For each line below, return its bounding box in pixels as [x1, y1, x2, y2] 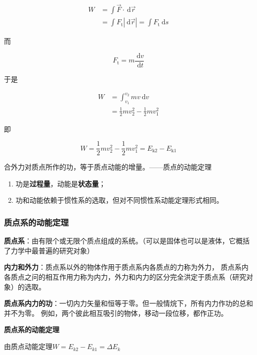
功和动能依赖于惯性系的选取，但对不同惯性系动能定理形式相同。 [15, 195, 223, 205]
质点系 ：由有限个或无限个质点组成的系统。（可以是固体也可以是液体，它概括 [4, 236, 250, 246]
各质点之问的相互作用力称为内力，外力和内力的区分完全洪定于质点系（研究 [4, 272, 246, 282]
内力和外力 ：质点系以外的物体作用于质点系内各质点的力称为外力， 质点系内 [4, 262, 249, 272]
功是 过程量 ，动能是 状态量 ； [15, 178, 106, 188]
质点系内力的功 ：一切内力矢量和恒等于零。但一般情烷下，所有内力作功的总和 [4, 298, 253, 308]
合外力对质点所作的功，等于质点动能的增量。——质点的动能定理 [4, 162, 212, 172]
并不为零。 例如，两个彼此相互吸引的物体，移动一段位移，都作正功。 [4, 307, 228, 318]
